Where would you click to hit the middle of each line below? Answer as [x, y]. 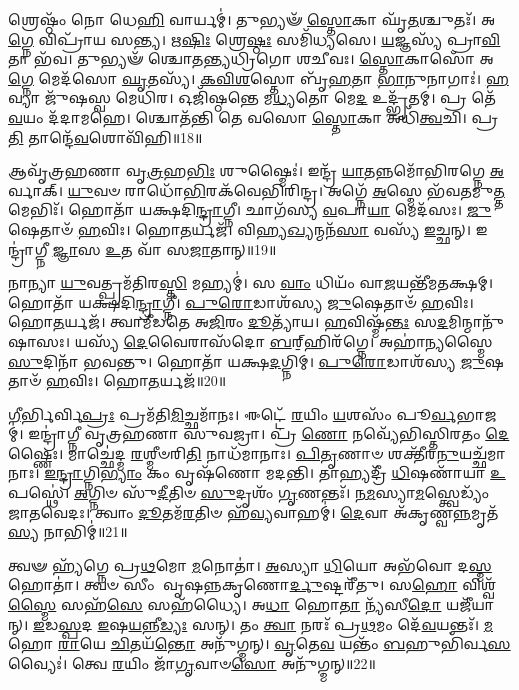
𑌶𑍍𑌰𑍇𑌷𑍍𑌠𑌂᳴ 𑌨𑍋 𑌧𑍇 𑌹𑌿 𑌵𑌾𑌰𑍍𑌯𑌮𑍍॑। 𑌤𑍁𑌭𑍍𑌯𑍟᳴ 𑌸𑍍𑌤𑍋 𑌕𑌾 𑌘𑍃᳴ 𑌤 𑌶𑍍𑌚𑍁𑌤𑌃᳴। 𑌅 [252, 19]
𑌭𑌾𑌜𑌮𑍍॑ [476, 413]
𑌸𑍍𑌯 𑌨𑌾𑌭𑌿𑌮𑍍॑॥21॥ [68, 531]
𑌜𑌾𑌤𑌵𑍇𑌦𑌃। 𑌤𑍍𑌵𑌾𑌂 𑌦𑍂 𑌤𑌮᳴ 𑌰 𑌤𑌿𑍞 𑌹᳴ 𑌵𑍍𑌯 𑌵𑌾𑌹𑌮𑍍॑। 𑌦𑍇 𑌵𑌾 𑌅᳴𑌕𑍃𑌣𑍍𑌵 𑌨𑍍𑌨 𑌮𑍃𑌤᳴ [253, 511]
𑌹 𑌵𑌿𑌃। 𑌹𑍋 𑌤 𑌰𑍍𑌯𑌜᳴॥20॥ [136, 380]
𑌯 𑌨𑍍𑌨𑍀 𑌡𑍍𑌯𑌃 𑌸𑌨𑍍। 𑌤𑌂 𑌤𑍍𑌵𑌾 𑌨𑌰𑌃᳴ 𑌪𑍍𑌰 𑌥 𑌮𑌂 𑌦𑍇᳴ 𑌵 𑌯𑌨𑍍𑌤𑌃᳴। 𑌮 [311, 623]
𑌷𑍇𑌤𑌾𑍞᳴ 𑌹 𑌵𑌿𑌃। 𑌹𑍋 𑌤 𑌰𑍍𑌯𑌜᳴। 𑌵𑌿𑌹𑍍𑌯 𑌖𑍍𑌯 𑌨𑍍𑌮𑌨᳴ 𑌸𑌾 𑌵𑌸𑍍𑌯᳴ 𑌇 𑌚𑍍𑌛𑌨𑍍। [240, 228]
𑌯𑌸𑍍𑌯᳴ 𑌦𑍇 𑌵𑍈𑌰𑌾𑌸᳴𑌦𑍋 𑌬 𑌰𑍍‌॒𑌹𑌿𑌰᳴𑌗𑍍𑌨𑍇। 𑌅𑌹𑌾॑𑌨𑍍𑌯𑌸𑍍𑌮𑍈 [283, 340]
